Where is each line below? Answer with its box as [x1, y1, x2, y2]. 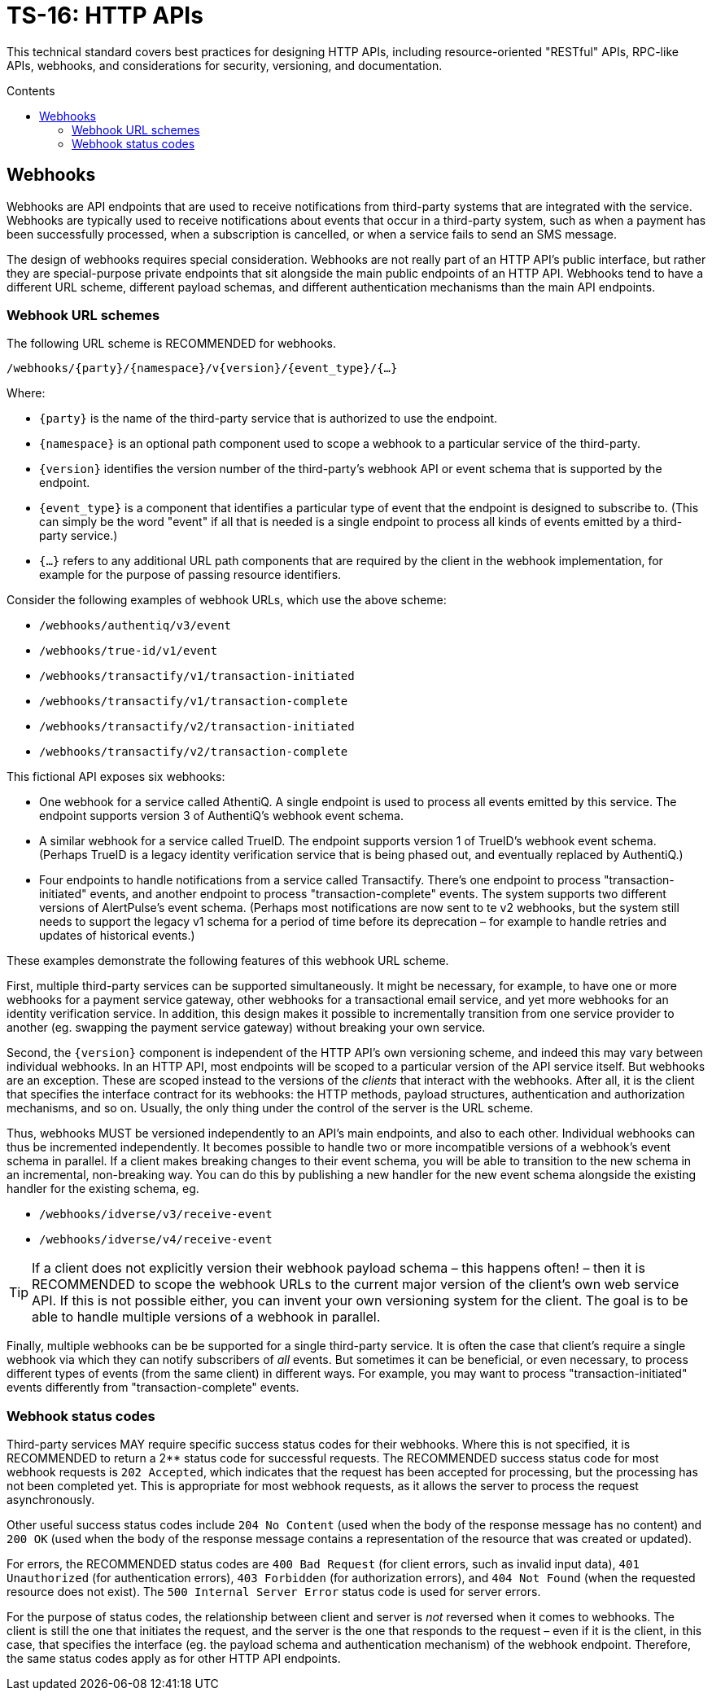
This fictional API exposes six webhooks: [7, 770, 225, 784]
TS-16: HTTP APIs [7, 2, 203, 29]
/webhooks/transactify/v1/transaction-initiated [39, 669, 355, 683]
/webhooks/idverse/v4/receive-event [39, 1233, 273, 1247]
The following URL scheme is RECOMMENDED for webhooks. [7, 336, 336, 351]
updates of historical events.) [39, 928, 195, 943]
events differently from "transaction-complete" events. [7, 1380, 299, 1395]
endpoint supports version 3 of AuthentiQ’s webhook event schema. [39, 809, 404, 823]
